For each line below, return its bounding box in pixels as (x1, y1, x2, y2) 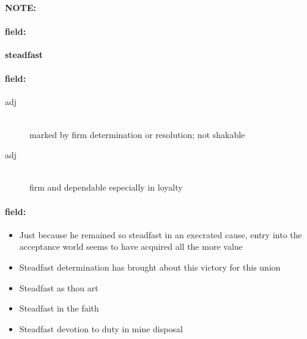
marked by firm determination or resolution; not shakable (29, 128, 245, 140)
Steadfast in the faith (19, 302, 99, 315)
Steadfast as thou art (19, 281, 98, 294)
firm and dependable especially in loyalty (29, 181, 183, 194)
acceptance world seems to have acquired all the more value (19, 240, 243, 253)
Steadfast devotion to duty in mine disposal (19, 322, 183, 335)
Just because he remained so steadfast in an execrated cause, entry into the (19, 228, 302, 241)
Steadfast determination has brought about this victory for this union (19, 260, 281, 273)
